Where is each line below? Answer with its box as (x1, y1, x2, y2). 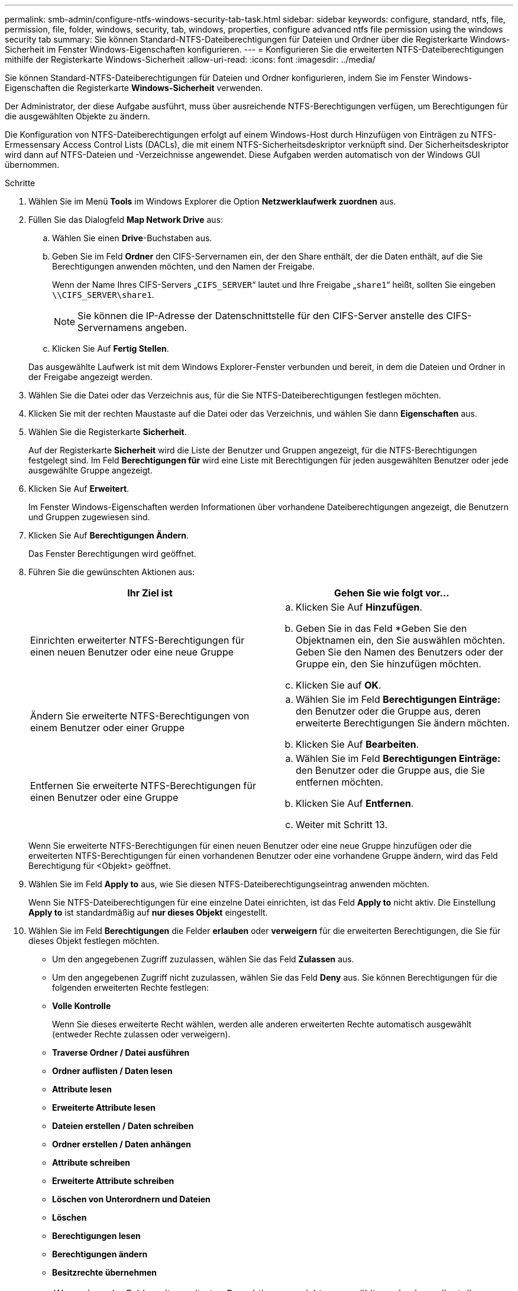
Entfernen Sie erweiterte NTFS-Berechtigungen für (30, 780, 257, 792)
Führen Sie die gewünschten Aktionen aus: (28, 567, 195, 577)
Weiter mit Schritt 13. (296, 819, 388, 831)
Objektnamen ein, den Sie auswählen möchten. (296, 634, 506, 646)
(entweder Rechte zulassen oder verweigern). (52, 1029, 231, 1039)
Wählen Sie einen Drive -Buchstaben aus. (52, 233, 212, 243)
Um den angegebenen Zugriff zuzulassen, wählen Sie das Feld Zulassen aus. (52, 954, 354, 964)
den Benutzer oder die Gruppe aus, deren (296, 705, 481, 717)
